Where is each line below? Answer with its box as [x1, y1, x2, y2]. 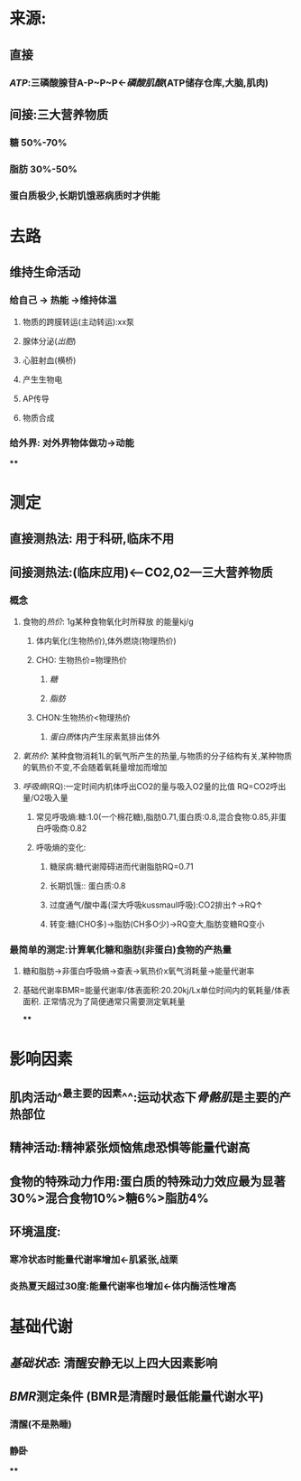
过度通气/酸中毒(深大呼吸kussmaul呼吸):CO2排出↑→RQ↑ [49, 899, 263, 910]
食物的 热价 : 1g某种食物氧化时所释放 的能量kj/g [22, 616, 194, 628]
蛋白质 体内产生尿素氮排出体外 [49, 731, 160, 742]
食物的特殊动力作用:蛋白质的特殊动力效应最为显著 [9, 1173, 287, 1188]
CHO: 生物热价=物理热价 [35, 655, 128, 666]
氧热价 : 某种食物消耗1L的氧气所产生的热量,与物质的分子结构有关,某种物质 [22, 750, 293, 761]
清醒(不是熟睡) [9, 1418, 72, 1430]
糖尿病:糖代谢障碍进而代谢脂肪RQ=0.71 [49, 862, 194, 872]
